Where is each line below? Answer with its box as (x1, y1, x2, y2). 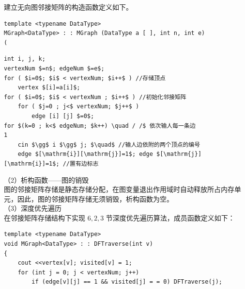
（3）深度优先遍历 (4, 203, 61, 213)
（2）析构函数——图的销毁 (4, 174, 89, 185)
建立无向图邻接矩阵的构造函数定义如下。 (4, 2, 133, 12)
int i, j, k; (4, 55, 46, 63)
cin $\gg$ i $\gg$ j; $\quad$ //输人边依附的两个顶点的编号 (17, 141, 200, 148)
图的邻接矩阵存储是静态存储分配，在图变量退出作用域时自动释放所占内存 (4, 184, 234, 194)
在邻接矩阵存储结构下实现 (4, 212, 85, 222)
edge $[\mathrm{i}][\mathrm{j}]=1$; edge (17, 151, 153, 158)
